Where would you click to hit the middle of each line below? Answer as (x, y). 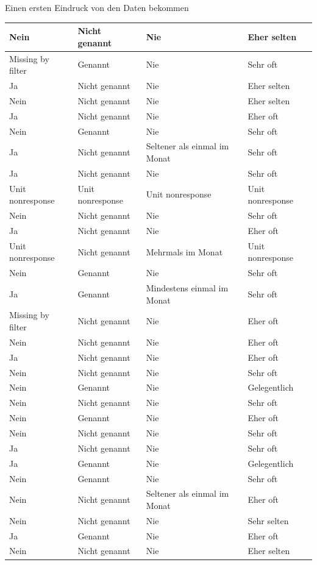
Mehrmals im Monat (184, 251)
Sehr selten (268, 520)
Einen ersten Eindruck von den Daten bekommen (97, 7)
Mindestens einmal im (187, 288)
